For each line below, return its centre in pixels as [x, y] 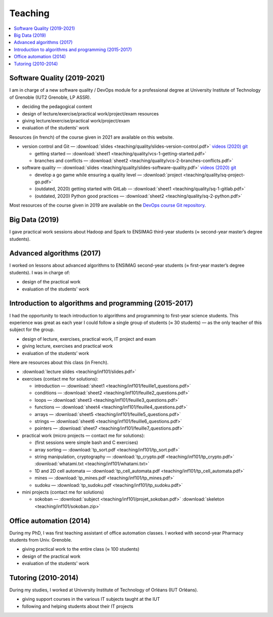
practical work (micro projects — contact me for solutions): [83, 435]
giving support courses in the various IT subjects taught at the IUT [91, 599]
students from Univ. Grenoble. [41, 540]
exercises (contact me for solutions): [60, 379]
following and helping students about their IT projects [78, 606]
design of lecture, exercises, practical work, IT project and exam [89, 339]
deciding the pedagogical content [57, 107]
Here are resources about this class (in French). [59, 362]
